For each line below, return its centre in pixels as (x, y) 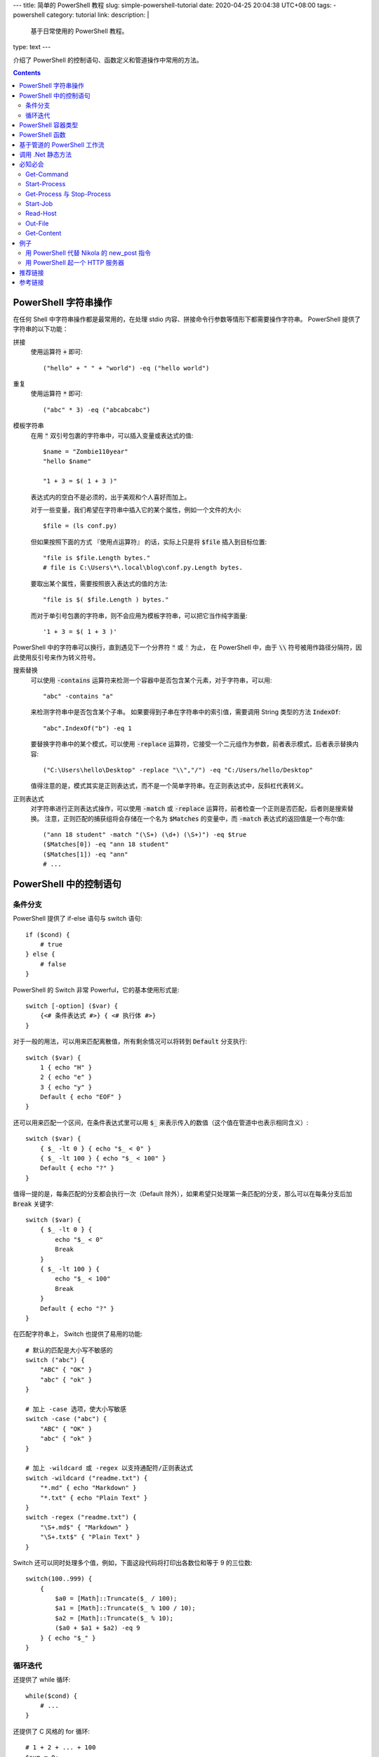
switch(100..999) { (59, 1579)
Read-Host (41, 214)
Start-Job (39, 204)
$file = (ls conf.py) (80, 526)
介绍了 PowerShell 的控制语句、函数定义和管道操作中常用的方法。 (108, 60)
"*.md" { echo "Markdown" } (88, 1488)
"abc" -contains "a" (78, 696)
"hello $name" (67, 461)
